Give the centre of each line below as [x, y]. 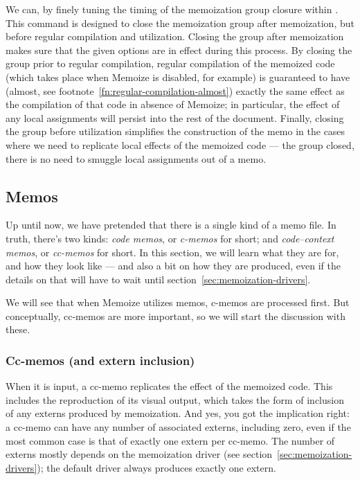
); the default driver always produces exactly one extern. [156, 467]
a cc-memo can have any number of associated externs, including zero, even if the [178, 427]
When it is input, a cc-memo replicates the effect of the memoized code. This [169, 386]
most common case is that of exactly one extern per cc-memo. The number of [170, 440]
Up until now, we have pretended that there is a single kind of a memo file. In [171, 225]
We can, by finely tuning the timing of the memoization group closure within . [172, 9]
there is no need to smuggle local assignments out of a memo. [136, 158]
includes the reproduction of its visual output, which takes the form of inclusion [175, 399]
